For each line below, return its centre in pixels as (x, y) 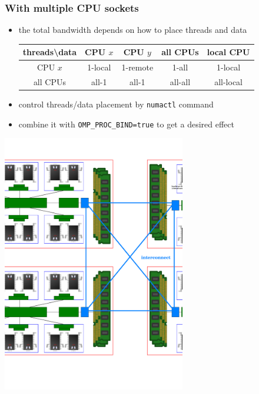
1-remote (137, 67)
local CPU (228, 52)
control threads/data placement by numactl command (116, 104)
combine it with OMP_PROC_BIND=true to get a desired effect (126, 124)
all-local (229, 82)
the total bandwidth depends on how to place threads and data (133, 30)
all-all (180, 82)
